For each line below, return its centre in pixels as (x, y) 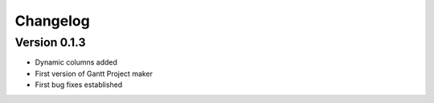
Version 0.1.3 (50, 42)
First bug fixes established (79, 85)
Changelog (52, 21)
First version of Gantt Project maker (94, 73)
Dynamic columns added (76, 62)
